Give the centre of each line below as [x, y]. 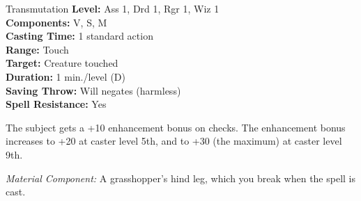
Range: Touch [37, 49]
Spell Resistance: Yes [56, 104]
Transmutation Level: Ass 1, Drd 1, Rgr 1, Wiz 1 [113, 8]
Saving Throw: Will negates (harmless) [93, 90]
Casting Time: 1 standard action [79, 36]
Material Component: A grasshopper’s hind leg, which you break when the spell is [181, 178]
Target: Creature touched [62, 63]
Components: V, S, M [56, 22]
